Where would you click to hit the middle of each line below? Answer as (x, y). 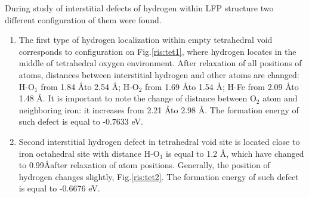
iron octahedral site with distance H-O (89, 153)
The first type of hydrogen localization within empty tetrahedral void (146, 40)
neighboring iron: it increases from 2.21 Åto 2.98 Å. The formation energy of (159, 109)
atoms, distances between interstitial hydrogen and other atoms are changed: (159, 74)
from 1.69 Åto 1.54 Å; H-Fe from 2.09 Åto (222, 86)
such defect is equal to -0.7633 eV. (81, 121)
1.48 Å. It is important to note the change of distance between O (137, 98)
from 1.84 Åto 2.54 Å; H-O (90, 86)
